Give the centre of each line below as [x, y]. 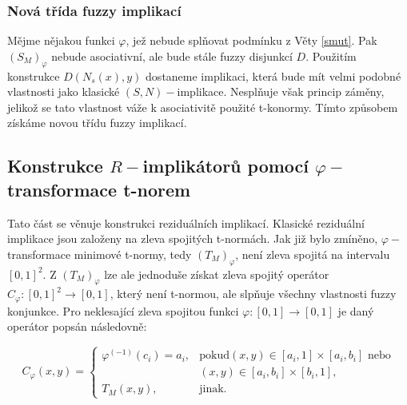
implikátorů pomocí [226, 166]
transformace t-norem [99, 189]
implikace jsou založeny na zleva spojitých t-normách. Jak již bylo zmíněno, [193, 238]
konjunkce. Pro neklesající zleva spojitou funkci [123, 310]
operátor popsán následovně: [77, 326]
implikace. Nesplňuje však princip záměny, [281, 91]
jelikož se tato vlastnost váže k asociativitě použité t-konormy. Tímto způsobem [203, 107]
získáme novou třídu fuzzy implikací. [97, 123]
